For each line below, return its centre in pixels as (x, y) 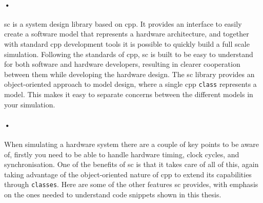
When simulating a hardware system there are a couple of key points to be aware (132, 144)
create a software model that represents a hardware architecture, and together (127, 34)
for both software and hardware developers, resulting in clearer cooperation (122, 64)
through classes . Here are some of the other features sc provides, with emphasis (131, 184)
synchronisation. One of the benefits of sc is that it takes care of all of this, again (131, 164)
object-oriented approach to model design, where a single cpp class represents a (130, 84)
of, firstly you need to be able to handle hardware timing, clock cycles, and (122, 154)
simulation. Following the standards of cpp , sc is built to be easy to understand (129, 54)
